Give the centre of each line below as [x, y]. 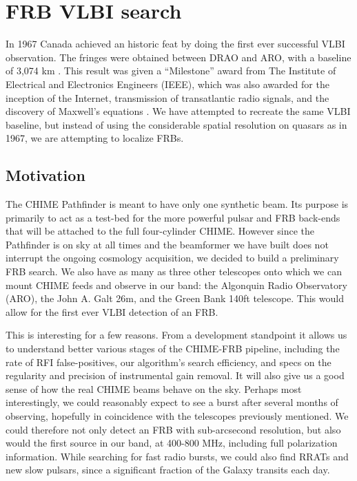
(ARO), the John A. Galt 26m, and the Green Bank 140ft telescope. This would [175, 298]
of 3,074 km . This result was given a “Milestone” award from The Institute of [171, 71]
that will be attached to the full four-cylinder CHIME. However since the [160, 231]
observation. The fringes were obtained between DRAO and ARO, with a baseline [178, 57]
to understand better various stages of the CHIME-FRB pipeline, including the [173, 349]
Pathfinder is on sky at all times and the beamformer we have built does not [167, 244]
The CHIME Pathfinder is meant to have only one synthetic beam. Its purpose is [177, 204]
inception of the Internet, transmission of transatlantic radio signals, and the [167, 97]
